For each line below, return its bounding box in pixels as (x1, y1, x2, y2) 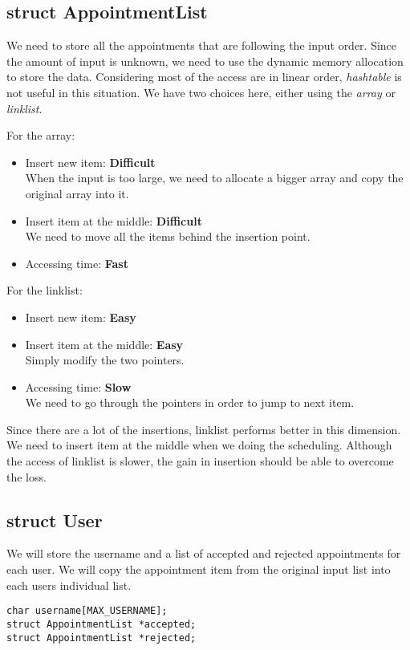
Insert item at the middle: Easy (25, 335, 184, 352)
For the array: (6, 127, 75, 144)
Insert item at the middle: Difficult (25, 212, 202, 229)
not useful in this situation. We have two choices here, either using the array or (6, 83, 396, 100)
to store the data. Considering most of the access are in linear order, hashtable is (6, 68, 402, 85)
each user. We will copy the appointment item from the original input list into (6, 561, 391, 578)
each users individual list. (6, 576, 132, 593)
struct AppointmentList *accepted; (6, 618, 197, 630)
